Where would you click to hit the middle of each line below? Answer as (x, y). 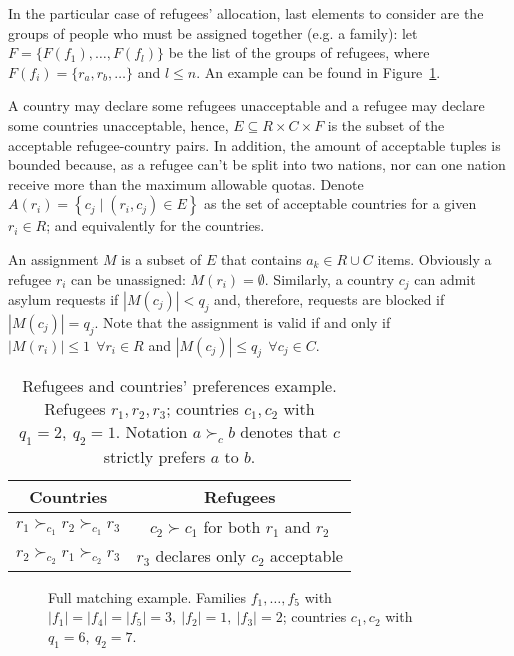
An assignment (53, 258)
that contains (261, 258)
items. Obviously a (434, 258)
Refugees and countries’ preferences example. (179, 386)
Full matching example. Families (147, 596)
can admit (445, 278)
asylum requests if (63, 298)
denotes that (284, 432)
